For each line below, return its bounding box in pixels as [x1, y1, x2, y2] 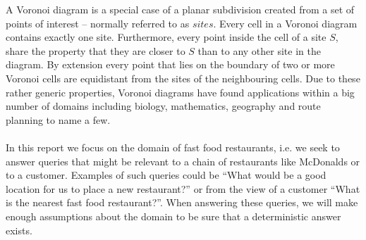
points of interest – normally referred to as [6, 15, 190, 30]
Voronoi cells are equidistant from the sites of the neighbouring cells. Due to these [6, 70, 360, 85]
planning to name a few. [6, 112, 111, 127]
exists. [6, 222, 32, 237]
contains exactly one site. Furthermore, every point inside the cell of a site [6, 30, 327, 44]
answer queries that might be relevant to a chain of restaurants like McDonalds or [6, 153, 360, 168]
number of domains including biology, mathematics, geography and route [6, 99, 321, 113]
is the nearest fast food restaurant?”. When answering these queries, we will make [6, 195, 358, 210]
